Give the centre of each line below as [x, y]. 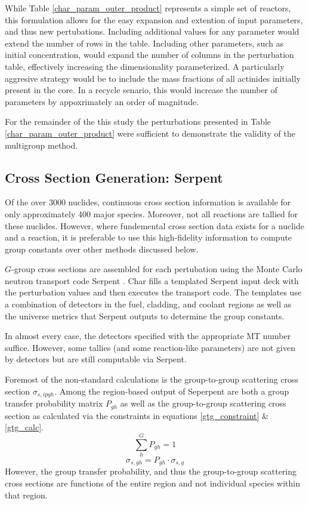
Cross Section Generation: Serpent [114, 177]
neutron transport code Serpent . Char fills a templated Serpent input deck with [152, 280]
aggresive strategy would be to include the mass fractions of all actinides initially [153, 78]
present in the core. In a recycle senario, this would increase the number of [141, 90]
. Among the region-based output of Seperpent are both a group [172, 391]
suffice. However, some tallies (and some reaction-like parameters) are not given [150, 347]
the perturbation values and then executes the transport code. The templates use [153, 292]
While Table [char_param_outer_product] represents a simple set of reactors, [148, 8]
